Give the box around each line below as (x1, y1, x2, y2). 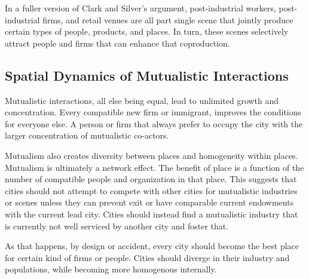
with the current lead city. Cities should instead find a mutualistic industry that (5, 207, 298, 220)
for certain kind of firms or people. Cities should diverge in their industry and (5, 251, 290, 263)
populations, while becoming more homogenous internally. (5, 263, 217, 275)
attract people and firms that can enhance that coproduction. (5, 36, 230, 49)
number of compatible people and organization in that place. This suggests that (5, 173, 297, 185)
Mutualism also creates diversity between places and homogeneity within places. (5, 149, 298, 161)
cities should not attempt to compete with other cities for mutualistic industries (5, 184, 298, 197)
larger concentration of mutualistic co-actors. (5, 129, 169, 142)
